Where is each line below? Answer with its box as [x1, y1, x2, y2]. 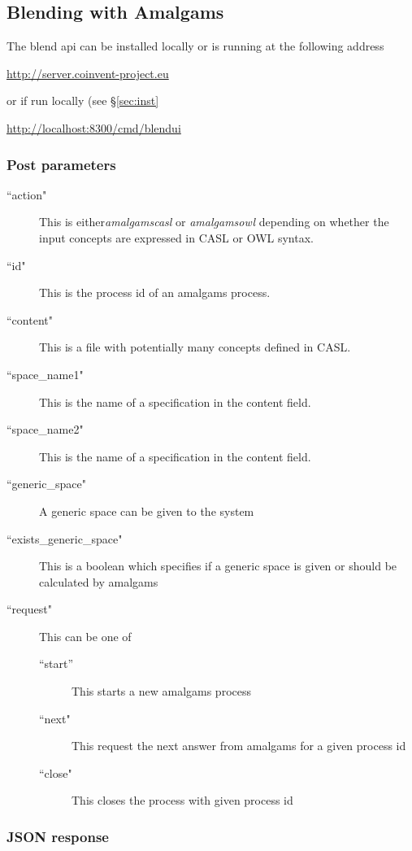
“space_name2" [7, 421, 84, 438]
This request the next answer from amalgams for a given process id [72, 737, 406, 754]
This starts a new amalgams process [72, 683, 251, 700]
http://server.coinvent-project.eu [7, 64, 169, 81]
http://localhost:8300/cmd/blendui [7, 119, 181, 136]
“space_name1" [7, 365, 84, 382]
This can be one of [39, 627, 132, 644]
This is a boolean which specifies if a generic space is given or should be [39, 557, 397, 574]
